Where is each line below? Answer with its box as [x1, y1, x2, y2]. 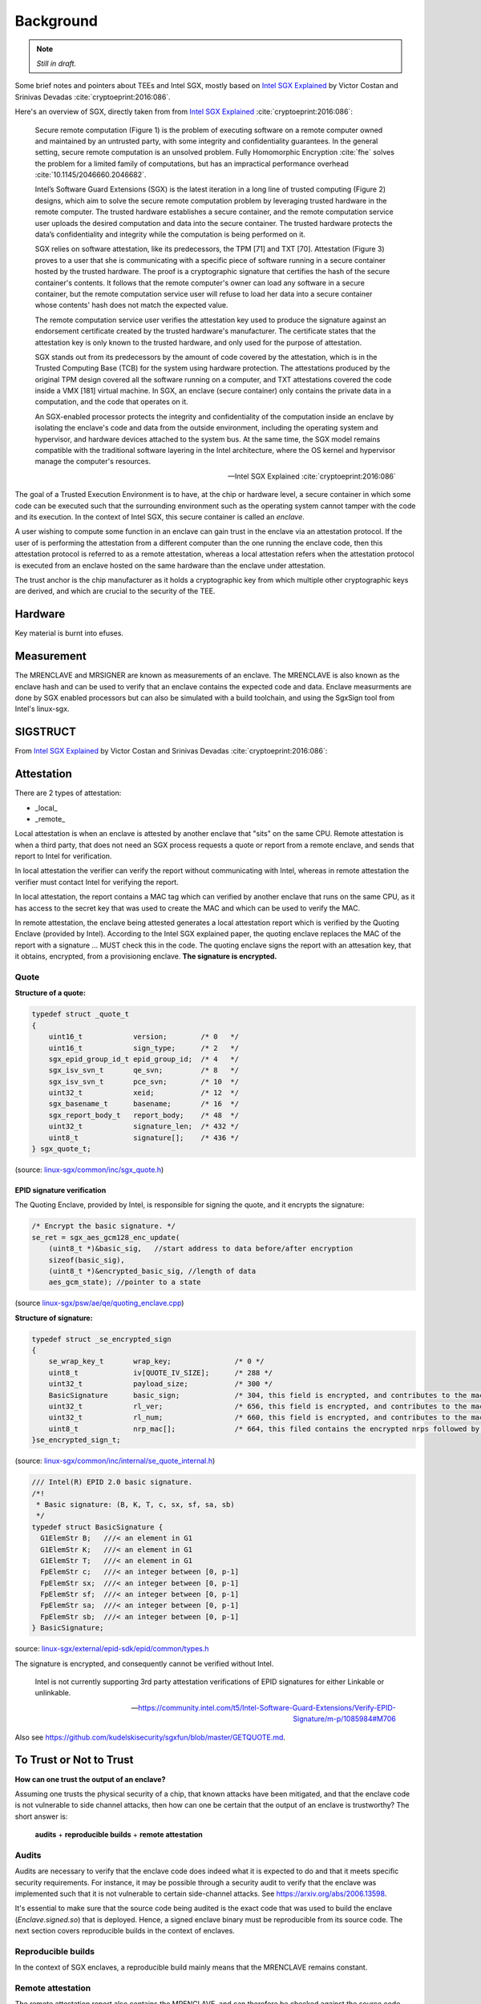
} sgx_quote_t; [31, 1145, 91, 1154]
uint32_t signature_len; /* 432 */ [48, 1122, 240, 1131]
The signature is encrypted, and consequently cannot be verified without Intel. [14, 1659, 274, 1668]
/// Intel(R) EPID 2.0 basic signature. [31, 1477, 192, 1487]
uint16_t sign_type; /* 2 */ [48, 1043, 240, 1053]
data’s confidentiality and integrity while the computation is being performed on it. [34, 229, 306, 240]
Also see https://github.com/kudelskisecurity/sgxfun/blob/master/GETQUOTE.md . [14, 1732, 286, 1742]
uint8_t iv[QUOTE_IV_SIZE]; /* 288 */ [48, 1368, 273, 1377]
